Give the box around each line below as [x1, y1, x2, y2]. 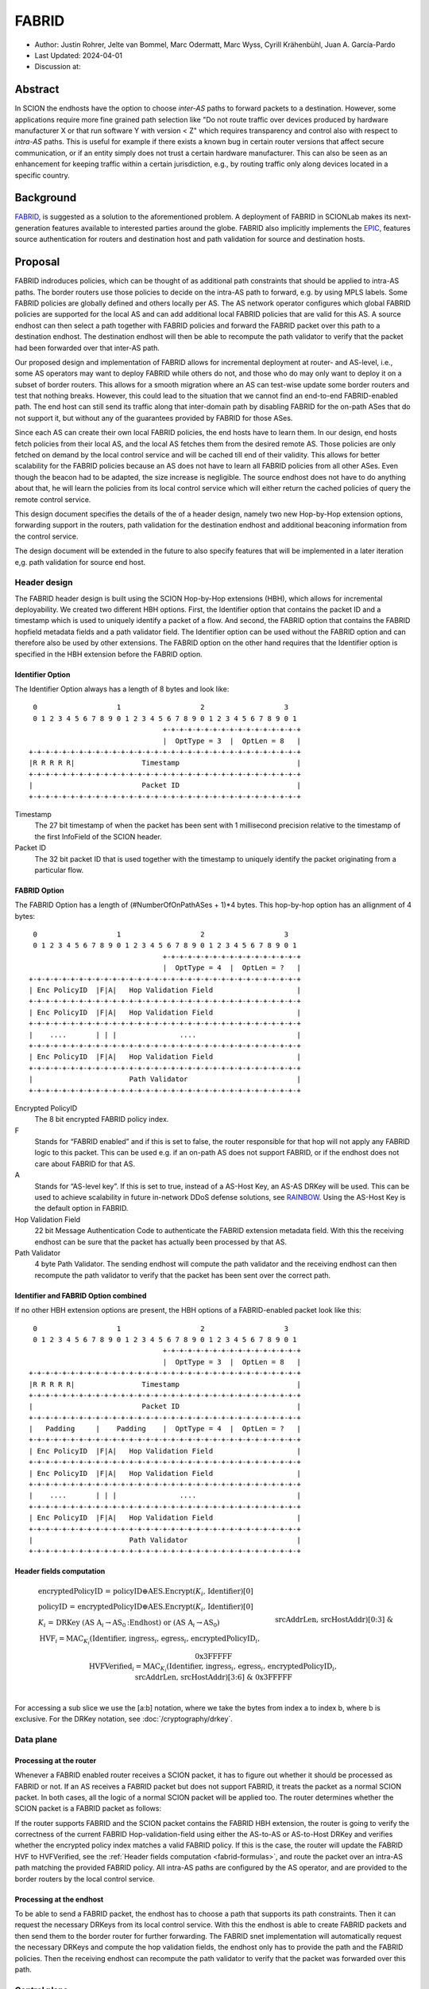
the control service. [14, 531, 79, 541]
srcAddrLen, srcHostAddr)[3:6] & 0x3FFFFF [134, 1672, 293, 1682]
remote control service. [14, 494, 91, 504]
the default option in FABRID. [34, 1204, 129, 1213]
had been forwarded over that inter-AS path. [14, 343, 160, 352]
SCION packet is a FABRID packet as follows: [14, 1804, 162, 1813]
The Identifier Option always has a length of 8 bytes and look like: [14, 684, 230, 694]
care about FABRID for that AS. [34, 1158, 135, 1169]
